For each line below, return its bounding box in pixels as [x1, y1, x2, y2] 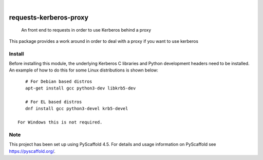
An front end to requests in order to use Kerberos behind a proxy [21, 27, 151, 33]
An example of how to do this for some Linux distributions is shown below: [9, 67, 158, 73]
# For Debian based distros [25, 78, 93, 84]
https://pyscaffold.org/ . [9, 148, 56, 154]
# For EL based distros [25, 99, 82, 105]
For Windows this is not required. [18, 120, 103, 125]
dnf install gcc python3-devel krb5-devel [25, 106, 129, 111]
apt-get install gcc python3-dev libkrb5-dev [25, 86, 136, 91]
